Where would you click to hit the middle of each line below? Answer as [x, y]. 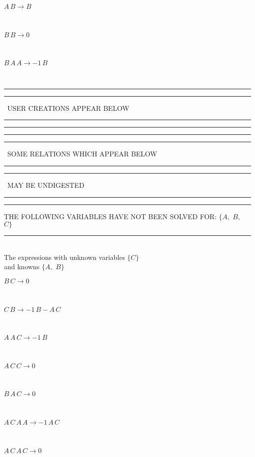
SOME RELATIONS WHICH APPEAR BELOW [82, 154]
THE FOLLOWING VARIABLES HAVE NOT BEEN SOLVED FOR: [110, 216]
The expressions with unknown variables [64, 257]
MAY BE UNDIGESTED [46, 185]
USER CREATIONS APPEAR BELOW [68, 108]
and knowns [22, 267]
